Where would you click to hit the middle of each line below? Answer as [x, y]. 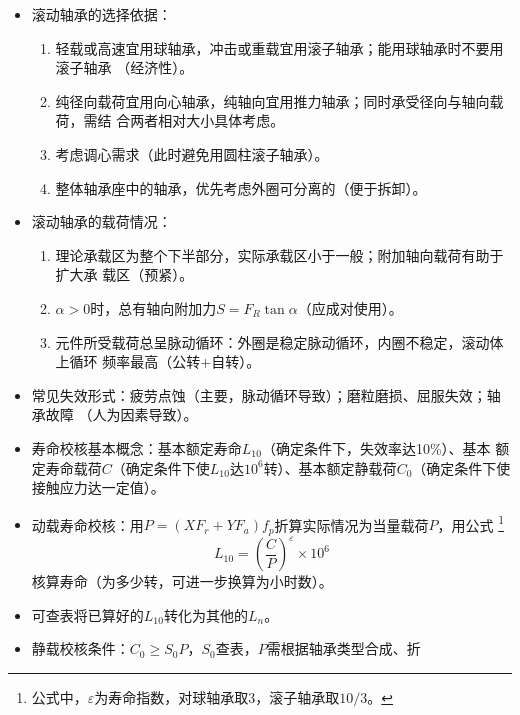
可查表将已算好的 [87, 614]
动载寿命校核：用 [87, 524]
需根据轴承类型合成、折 [343, 648]
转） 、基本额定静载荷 [330, 467]
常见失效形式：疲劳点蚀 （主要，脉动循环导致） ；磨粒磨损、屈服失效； [259, 394]
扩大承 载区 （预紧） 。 [124, 274]
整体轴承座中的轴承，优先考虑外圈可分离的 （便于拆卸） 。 [241, 187]
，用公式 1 [471, 523]
